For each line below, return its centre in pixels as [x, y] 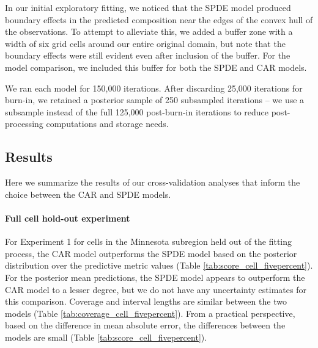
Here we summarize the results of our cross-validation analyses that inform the [153, 182]
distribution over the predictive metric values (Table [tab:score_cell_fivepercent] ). [159, 265]
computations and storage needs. [107, 124]
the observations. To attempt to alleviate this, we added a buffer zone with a [149, 31]
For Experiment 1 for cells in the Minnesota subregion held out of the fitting [149, 241]
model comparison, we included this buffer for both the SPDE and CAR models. [156, 67]
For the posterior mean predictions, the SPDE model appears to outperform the [155, 277]
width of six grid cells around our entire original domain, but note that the [145, 43]
